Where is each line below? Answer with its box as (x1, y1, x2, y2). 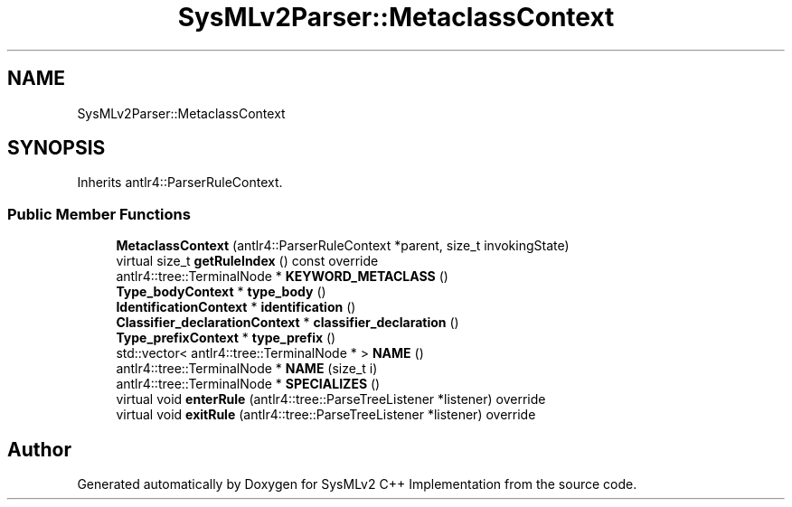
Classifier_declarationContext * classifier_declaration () (116, 315, 459, 331)
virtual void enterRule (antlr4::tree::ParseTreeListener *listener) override (116, 391, 546, 408)
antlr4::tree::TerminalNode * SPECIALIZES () (116, 376, 381, 392)
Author (7, 437, 71, 461)
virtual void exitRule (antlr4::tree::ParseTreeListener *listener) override (116, 407, 536, 423)
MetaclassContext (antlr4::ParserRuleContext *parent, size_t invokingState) (116, 238, 570, 254)
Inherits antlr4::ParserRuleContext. (77, 174, 283, 191)
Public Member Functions (7, 204, 191, 223)
